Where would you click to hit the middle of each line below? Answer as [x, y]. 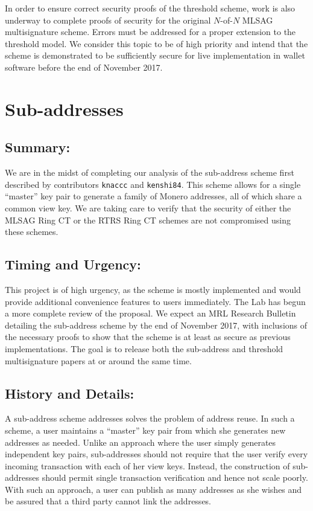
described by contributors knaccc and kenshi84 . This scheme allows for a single [153, 184]
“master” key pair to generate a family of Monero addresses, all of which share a [153, 196]
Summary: [38, 147]
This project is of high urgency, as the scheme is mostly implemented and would [153, 289]
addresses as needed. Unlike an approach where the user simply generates [141, 442]
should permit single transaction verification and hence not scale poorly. [175, 477]
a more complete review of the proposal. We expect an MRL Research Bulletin [150, 313]
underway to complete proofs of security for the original [108, 20]
